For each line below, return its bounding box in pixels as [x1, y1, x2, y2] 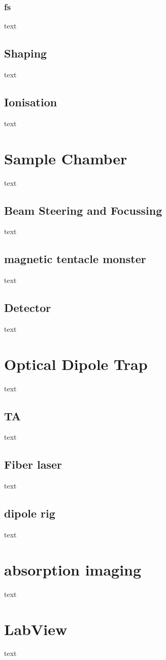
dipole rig [4, 505, 55, 521]
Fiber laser [4, 456, 62, 472]
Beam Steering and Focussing [4, 202, 162, 218]
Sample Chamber [4, 148, 127, 168]
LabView [4, 618, 68, 639]
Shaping [4, 45, 47, 61]
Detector [4, 300, 51, 315]
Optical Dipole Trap [4, 353, 148, 374]
